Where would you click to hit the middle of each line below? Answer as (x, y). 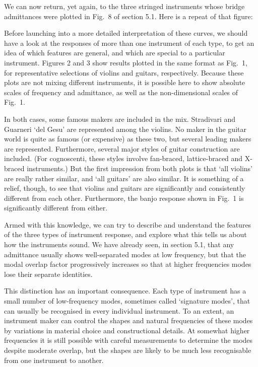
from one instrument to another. (54, 360)
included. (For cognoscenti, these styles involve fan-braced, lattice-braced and (123, 158)
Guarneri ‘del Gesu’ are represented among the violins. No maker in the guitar (125, 129)
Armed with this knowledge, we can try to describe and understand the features (128, 224)
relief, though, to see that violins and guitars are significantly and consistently (125, 188)
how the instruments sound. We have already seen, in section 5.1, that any (119, 244)
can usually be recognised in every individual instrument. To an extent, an (119, 310)
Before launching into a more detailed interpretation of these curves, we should (126, 33)
